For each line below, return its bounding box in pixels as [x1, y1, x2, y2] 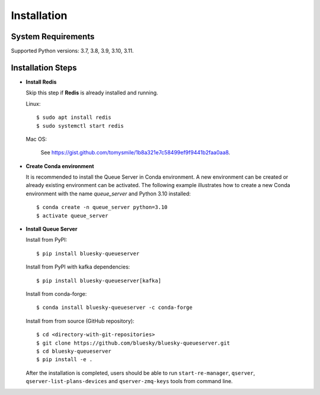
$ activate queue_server [36, 212, 108, 219]
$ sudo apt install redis [36, 114, 112, 121]
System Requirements [11, 31, 95, 42]
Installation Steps [11, 62, 77, 72]
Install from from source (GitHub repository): [25, 317, 135, 324]
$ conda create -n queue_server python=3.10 [36, 204, 168, 211]
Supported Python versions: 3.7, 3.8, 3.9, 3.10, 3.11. [11, 48, 134, 55]
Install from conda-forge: [25, 290, 87, 297]
